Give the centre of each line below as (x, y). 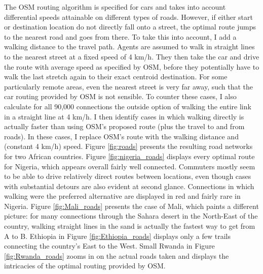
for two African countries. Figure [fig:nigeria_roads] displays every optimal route (129, 156)
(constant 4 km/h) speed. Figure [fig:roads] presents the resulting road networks (128, 146)
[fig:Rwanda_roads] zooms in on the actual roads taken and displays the (117, 255)
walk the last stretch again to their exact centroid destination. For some (116, 77)
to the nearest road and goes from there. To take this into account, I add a (120, 36)
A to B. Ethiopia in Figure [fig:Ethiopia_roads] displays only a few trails (117, 236)
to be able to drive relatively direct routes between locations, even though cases (128, 176)
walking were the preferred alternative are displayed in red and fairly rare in (122, 196)
